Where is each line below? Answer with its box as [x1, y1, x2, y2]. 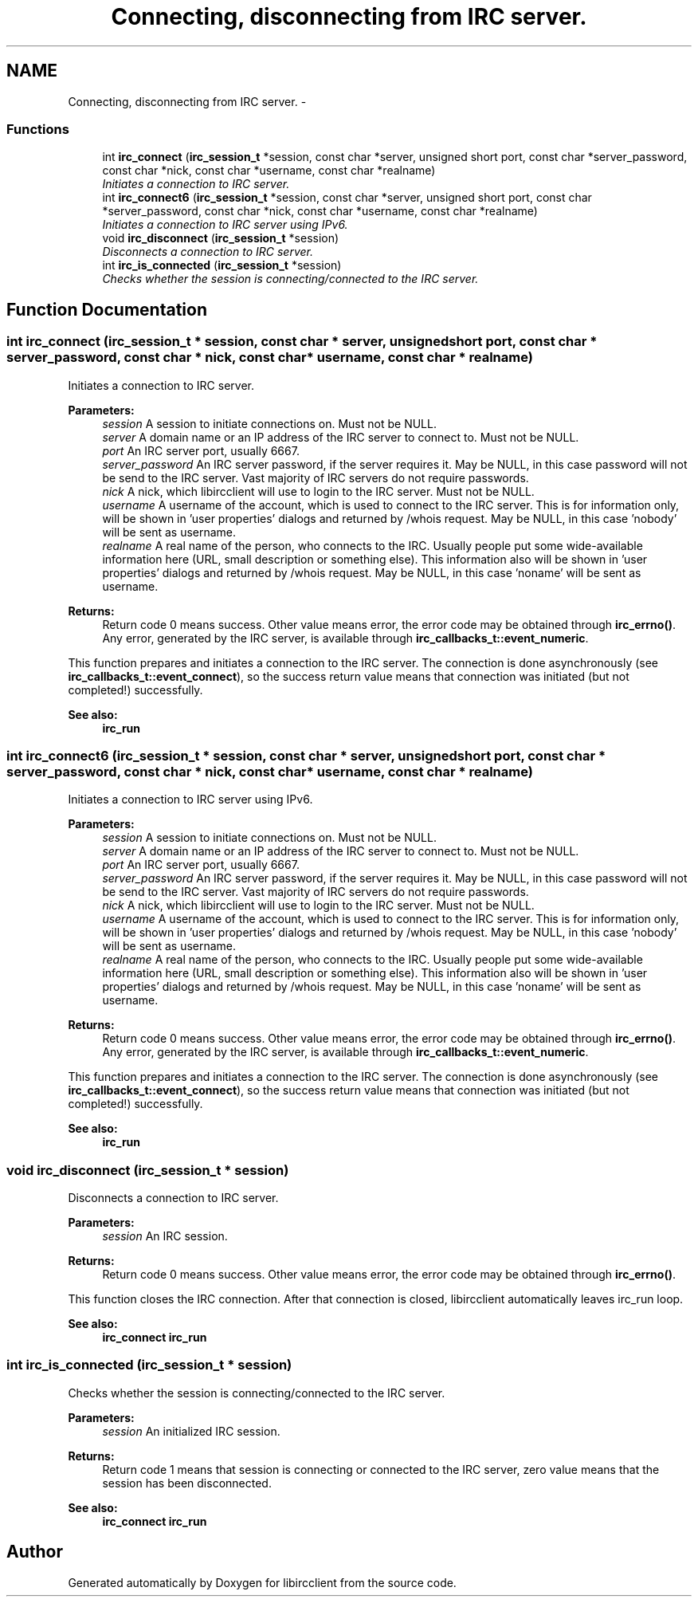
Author [6, 1542, 63, 1562]
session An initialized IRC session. [102, 1424, 280, 1438]
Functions [6, 120, 69, 137]
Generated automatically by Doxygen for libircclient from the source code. [68, 1575, 457, 1589]
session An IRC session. [102, 1229, 228, 1244]
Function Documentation [6, 299, 207, 320]
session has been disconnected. [102, 1475, 272, 1490]
